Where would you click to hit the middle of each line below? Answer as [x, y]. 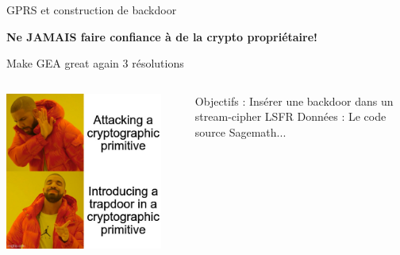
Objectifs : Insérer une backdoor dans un [294, 100]
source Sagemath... [240, 131]
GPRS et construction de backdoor [92, 10]
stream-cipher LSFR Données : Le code [290, 116]
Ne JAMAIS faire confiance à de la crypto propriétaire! [162, 36]
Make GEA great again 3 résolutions [95, 63]
